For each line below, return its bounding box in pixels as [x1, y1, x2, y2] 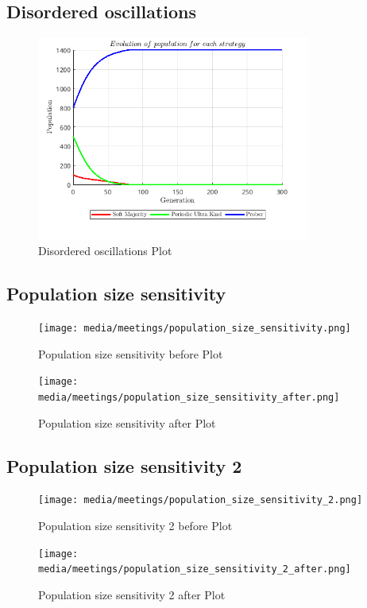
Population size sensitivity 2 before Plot [38, 517, 233, 533]
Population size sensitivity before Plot [38, 345, 223, 362]
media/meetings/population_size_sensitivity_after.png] [38, 391, 340, 403]
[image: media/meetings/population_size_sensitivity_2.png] [38, 494, 363, 506]
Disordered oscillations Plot [38, 242, 172, 259]
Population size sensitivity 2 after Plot [38, 586, 226, 602]
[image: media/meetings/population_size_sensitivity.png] [38, 322, 351, 334]
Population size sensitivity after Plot [38, 414, 216, 431]
